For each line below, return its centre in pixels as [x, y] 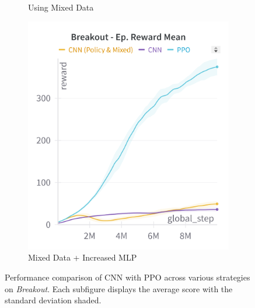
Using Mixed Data [61, 7]
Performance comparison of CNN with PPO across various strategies [127, 277]
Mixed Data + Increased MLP [83, 257]
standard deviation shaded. [53, 300]
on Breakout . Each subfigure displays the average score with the [119, 288]
